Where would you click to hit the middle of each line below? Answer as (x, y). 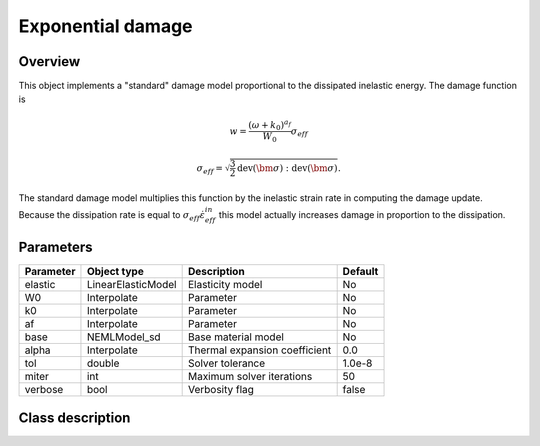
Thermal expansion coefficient (259, 350)
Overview (49, 61)
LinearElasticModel (131, 285)
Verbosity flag (221, 390)
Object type (115, 272)
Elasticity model (225, 285)
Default (360, 272)
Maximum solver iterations (250, 377)
